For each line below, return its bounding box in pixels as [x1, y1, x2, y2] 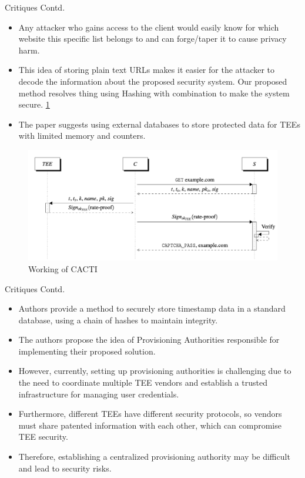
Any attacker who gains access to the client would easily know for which [18, 21, 279, 33]
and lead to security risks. [18, 462, 112, 474]
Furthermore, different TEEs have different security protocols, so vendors [18, 407, 282, 420]
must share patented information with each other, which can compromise [18, 419, 281, 431]
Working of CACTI [28, 262, 98, 275]
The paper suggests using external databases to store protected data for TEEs [18, 118, 300, 130]
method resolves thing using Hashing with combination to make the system [18, 86, 290, 99]
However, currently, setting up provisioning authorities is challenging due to [18, 365, 291, 377]
